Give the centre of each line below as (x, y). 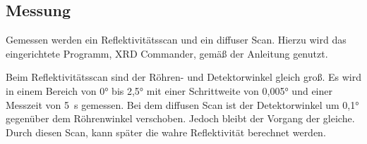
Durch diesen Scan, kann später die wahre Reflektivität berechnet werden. (166, 132)
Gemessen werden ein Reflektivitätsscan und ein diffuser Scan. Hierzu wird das (176, 40)
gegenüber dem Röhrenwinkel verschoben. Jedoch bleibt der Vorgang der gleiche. (180, 118)
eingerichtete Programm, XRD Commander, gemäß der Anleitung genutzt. (167, 53)
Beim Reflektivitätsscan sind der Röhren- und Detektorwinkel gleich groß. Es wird (183, 77)
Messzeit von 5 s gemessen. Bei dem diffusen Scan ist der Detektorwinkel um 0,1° (182, 104)
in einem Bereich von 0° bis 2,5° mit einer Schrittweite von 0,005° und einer (169, 90)
